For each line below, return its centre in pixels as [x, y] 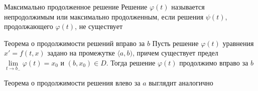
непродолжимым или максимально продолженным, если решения [104, 16]
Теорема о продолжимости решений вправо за [75, 43]
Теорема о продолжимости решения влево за [72, 82]
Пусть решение [175, 43]
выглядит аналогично [181, 82]
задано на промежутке [81, 53]
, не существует [99, 26]
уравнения [238, 43]
